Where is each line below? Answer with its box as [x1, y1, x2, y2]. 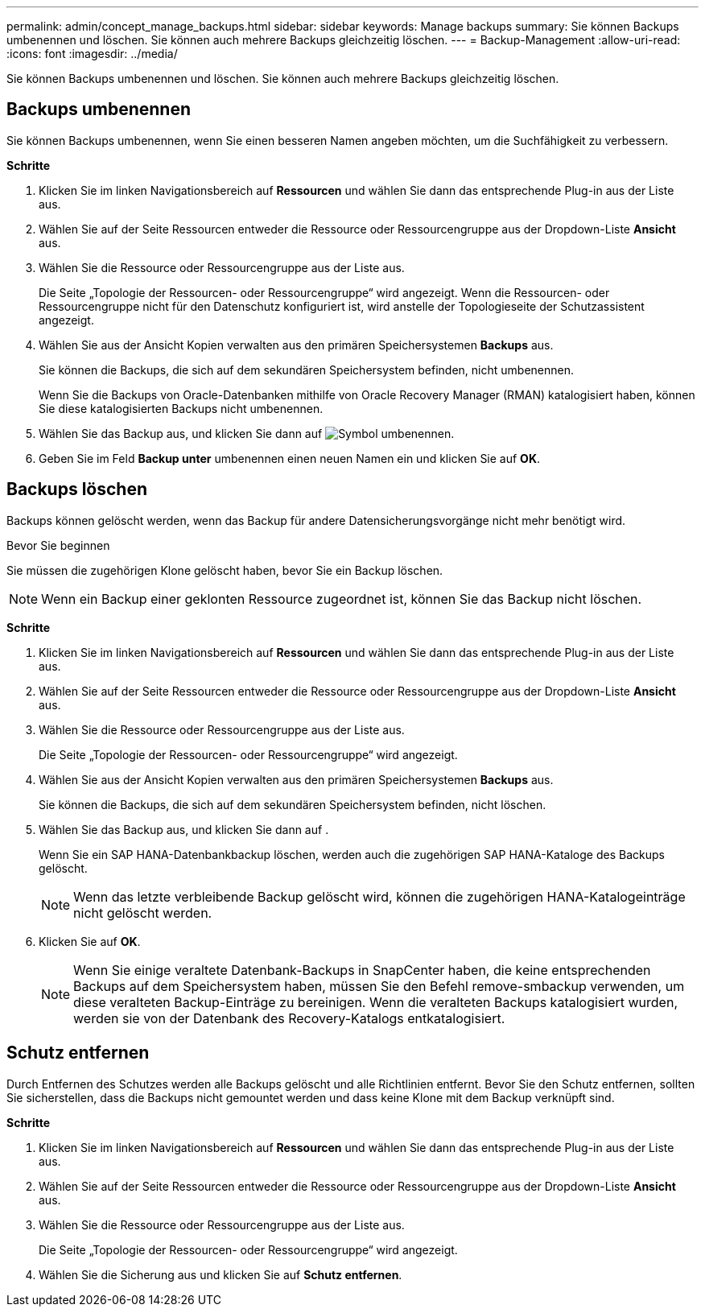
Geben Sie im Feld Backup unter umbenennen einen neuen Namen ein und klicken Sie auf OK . [39, 451, 541, 465]
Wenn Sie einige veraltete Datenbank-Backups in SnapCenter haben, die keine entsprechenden [73, 961, 651, 978]
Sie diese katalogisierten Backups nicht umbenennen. [39, 401, 324, 415]
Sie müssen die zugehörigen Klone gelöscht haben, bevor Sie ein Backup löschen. [6, 563, 443, 577]
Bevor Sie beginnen [6, 538, 110, 552]
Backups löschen [6, 479, 148, 500]
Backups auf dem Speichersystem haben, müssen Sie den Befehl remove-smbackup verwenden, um [73, 977, 685, 994]
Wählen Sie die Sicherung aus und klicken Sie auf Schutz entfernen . [39, 1267, 402, 1282]
